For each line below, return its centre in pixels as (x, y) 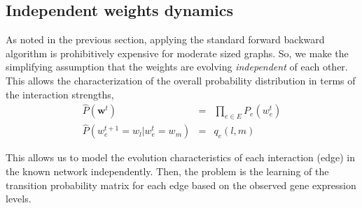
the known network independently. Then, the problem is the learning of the (167, 171)
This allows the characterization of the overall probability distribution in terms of (181, 80)
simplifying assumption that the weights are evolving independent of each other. (177, 67)
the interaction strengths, (60, 94)
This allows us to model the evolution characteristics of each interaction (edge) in (181, 157)
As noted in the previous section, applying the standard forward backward (165, 39)
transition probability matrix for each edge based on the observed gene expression (181, 185)
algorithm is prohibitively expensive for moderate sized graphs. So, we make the (177, 53)
